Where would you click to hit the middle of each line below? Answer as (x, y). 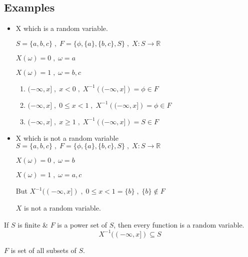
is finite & (33, 224)
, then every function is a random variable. (179, 224)
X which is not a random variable (67, 137)
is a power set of (82, 224)
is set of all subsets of (43, 250)
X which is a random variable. (62, 28)
